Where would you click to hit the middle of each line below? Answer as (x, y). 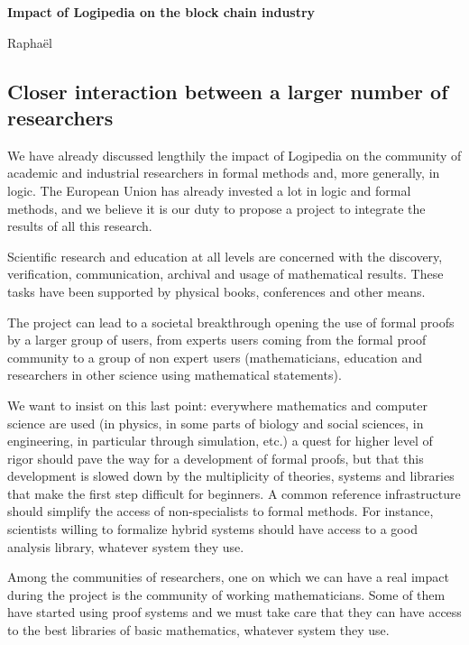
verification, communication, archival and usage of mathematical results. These (225, 274)
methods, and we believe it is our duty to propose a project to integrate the (216, 208)
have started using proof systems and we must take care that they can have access (234, 612)
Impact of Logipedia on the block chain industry (161, 12)
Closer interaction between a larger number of (228, 91)
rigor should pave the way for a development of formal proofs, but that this (216, 458)
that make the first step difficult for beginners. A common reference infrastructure (234, 493)
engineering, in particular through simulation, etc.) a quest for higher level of (220, 441)
